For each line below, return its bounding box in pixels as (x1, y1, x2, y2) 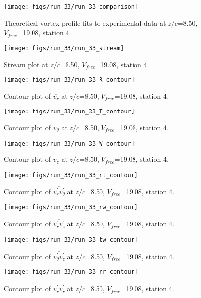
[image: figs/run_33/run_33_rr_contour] (4, 268, 138, 276)
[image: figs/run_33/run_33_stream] (4, 44, 124, 52)
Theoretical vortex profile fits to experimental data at (4, 17, 166, 28)
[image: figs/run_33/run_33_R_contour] (4, 76, 134, 84)
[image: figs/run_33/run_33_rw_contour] (4, 204, 138, 211)
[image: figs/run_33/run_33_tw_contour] (4, 236, 138, 243)
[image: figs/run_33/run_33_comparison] (4, 3, 138, 10)
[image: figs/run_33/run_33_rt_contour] (4, 171, 138, 179)
